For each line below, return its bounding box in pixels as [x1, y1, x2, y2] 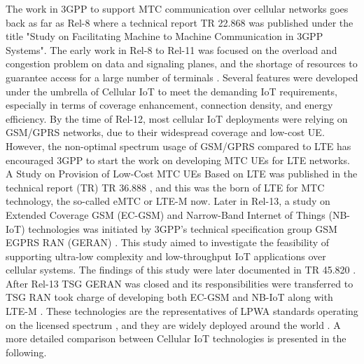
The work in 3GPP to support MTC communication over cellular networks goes [6, 1, 349, 15]
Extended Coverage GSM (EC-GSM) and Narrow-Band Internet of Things [6, 207, 325, 222]
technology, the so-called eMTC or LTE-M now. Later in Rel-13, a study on [6, 194, 330, 208]
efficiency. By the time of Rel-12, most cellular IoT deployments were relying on [6, 111, 348, 126]
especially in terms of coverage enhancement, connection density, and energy [6, 97, 333, 112]
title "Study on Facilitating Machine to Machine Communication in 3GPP [6, 29, 323, 43]
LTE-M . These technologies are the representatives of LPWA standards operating [6, 304, 358, 318]
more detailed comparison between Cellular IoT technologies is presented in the [6, 331, 346, 346]
